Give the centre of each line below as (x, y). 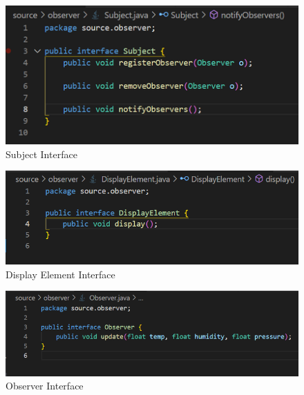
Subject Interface (41, 154)
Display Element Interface (60, 274)
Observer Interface (45, 386)
